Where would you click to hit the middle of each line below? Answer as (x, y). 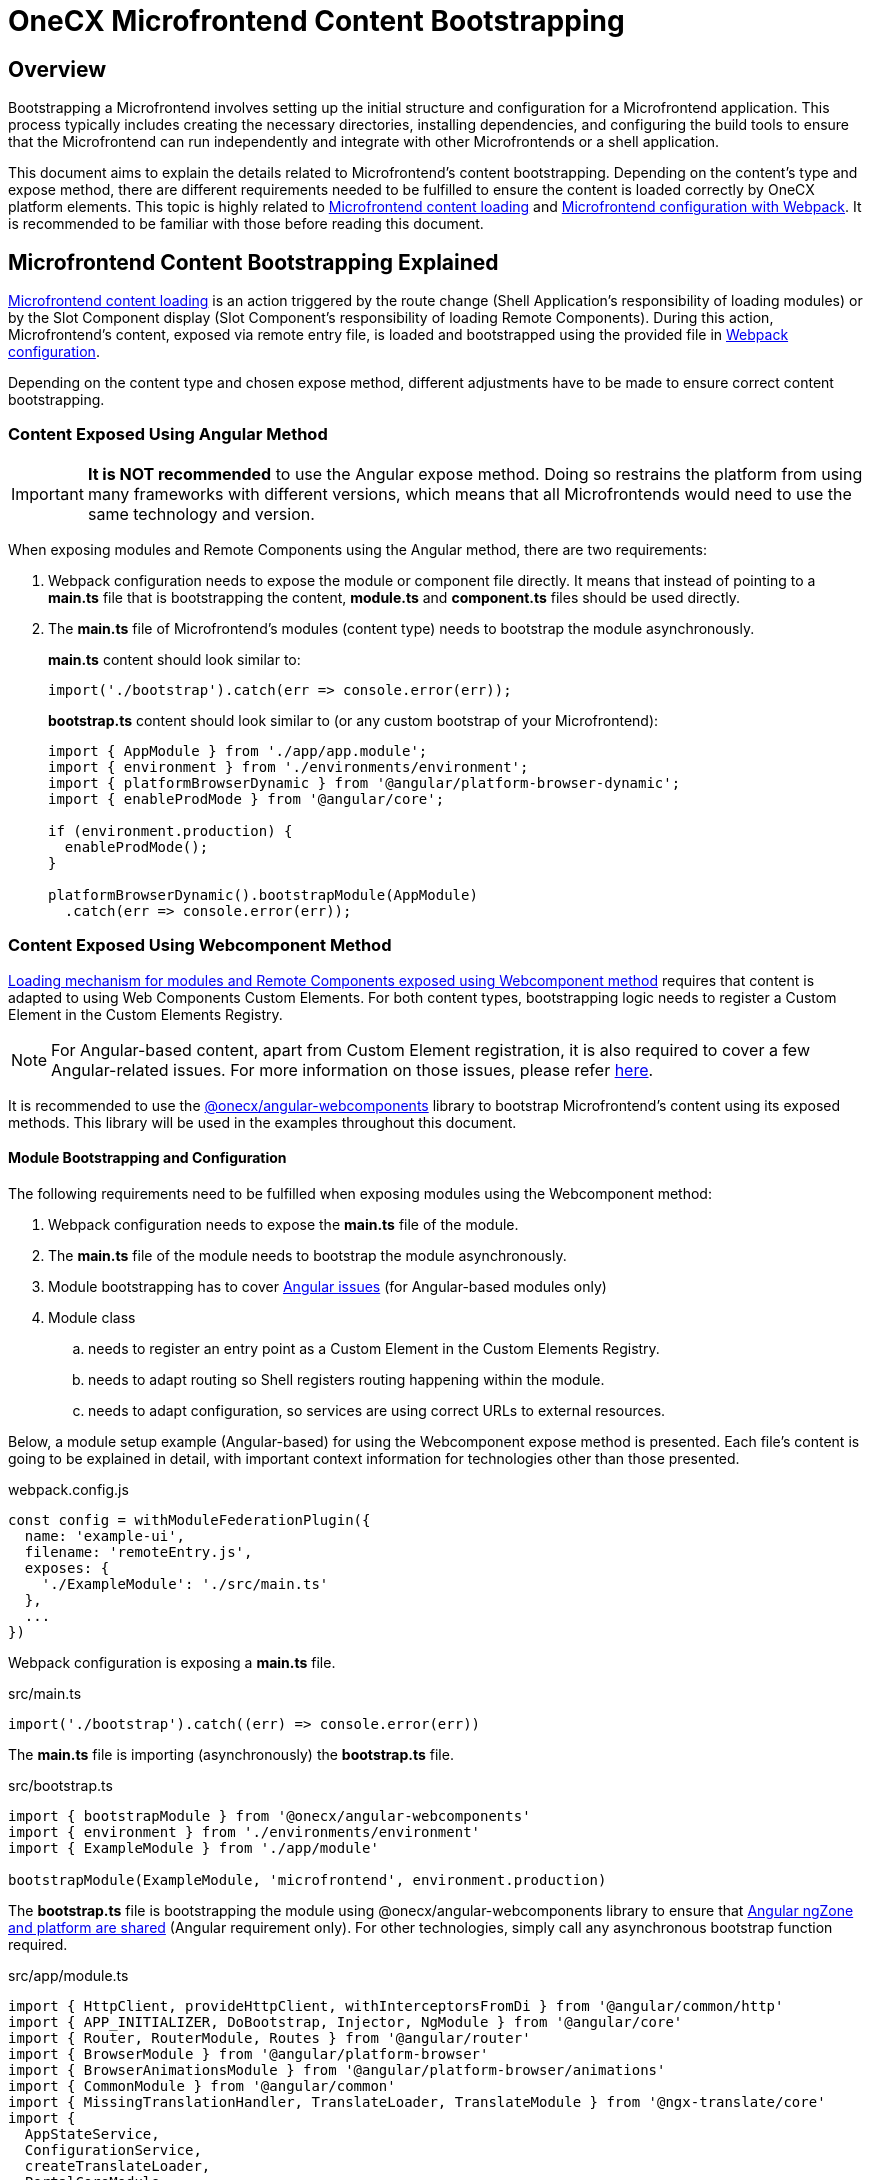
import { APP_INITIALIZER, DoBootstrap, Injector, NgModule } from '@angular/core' (345, 2021)
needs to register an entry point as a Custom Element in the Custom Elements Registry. (374, 1348)
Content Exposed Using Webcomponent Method (200, 945)
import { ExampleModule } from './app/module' (193, 1847)
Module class (92, 1317)
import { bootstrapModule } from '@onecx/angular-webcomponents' (269, 1815)
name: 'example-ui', (105, 1535)
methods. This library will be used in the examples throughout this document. (262, 1122)
